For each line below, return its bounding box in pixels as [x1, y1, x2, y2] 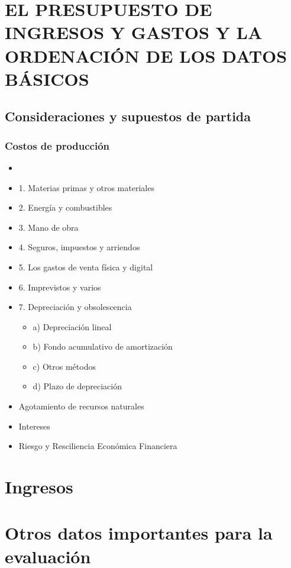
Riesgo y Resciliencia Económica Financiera [18, 440, 177, 452]
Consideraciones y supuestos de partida [5, 107, 251, 125]
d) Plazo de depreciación [33, 380, 122, 392]
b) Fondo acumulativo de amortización [33, 340, 173, 353]
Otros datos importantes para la [5, 521, 273, 545]
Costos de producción [5, 138, 110, 153]
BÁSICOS [5, 66, 89, 91]
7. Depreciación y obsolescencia [18, 301, 132, 313]
